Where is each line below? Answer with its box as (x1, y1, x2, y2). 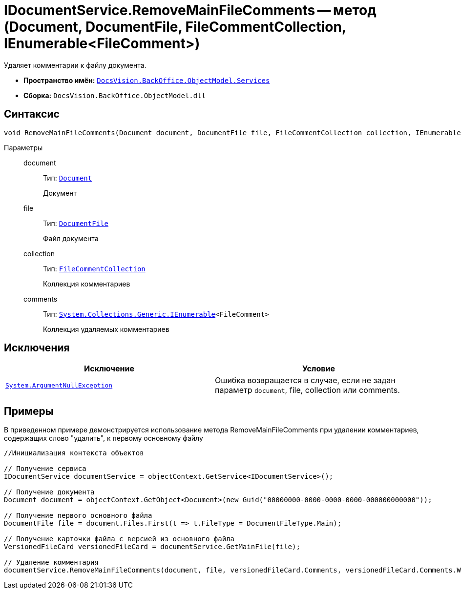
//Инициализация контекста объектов (4, 449, 144, 457)
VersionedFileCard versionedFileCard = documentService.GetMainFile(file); (4, 543, 300, 551)
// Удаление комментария (4, 558, 99, 567)
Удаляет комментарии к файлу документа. (4, 61, 147, 69)
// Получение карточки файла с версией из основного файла (4, 535, 235, 543)
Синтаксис (4, 108, 60, 121)
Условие (302, 364, 335, 374)
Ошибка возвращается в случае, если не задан (215, 375, 396, 386)
